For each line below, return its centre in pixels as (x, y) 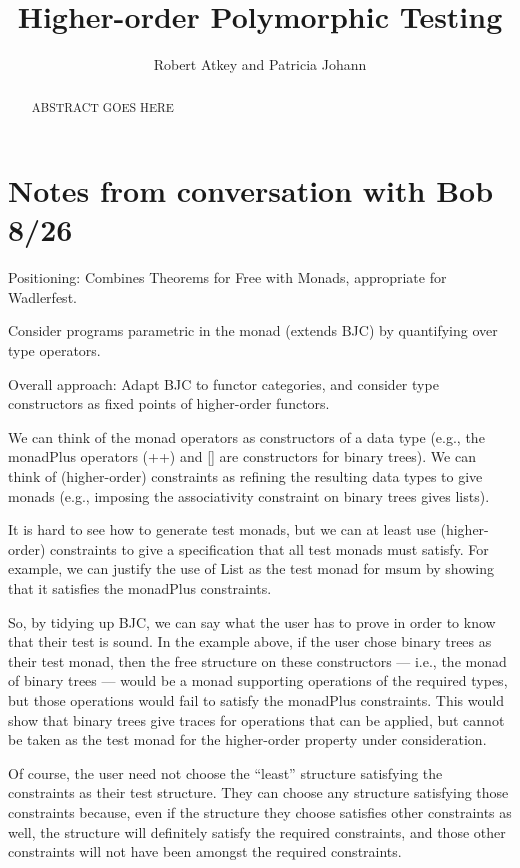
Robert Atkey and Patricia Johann (260, 64)
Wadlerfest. (42, 296)
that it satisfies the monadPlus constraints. (140, 588)
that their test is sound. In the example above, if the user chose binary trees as (250, 641)
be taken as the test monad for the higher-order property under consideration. (247, 739)
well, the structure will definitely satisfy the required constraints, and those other (257, 831)
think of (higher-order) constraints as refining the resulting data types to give (245, 476)
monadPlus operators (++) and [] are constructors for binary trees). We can (242, 456)
